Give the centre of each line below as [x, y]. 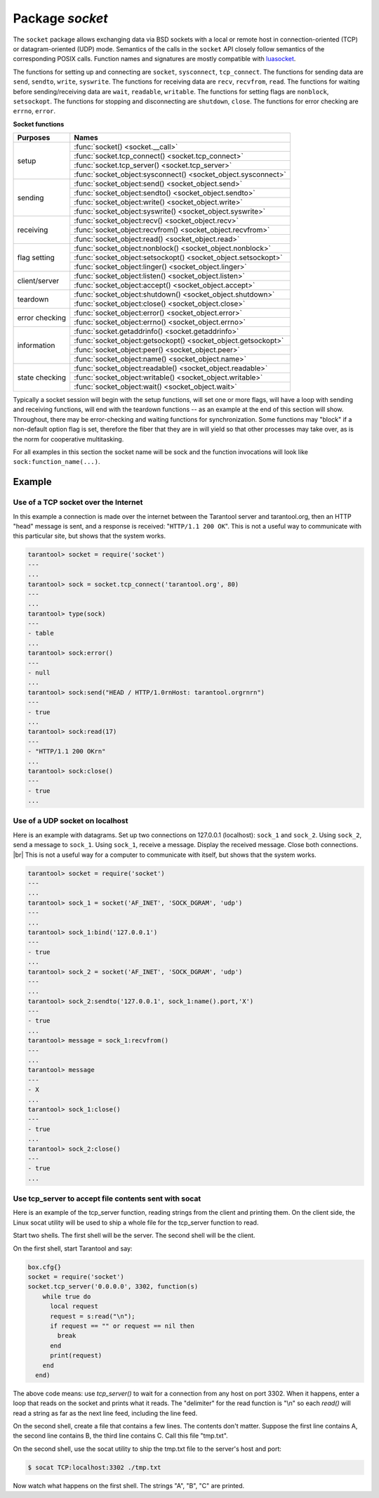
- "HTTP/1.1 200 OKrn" [67, 751]
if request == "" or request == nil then [122, 1326]
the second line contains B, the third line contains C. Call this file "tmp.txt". [120, 1436]
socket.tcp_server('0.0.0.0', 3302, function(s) [113, 1287]
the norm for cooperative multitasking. [68, 439]
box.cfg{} [45, 1267]
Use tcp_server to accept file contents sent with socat [107, 1199]
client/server [38, 280]
